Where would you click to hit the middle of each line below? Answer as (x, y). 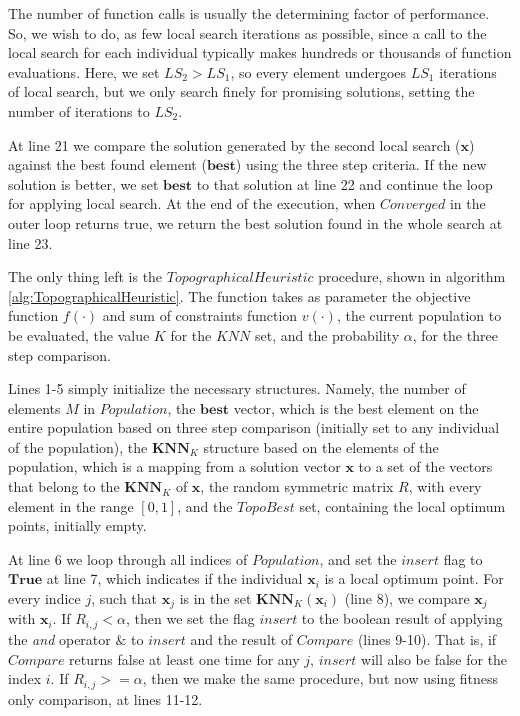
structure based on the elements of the (321, 446)
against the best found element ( (107, 164)
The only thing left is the (85, 276)
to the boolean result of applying (402, 618)
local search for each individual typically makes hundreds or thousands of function (260, 52)
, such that (124, 598)
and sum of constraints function (200, 315)
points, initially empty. (77, 525)
